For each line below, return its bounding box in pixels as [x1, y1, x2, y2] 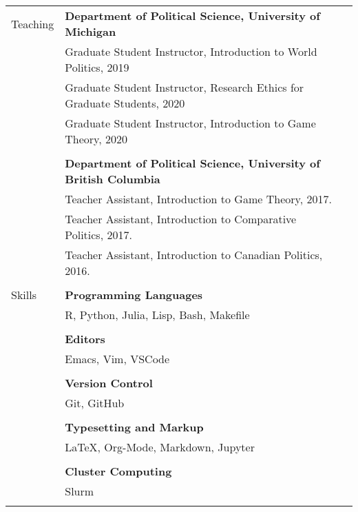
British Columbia [65, 171, 160, 187]
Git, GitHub [65, 395, 125, 411]
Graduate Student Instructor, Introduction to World [65, 43, 317, 59]
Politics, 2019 [65, 59, 129, 75]
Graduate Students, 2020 [65, 95, 185, 111]
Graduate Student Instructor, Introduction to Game [65, 115, 316, 131]
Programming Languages [65, 287, 203, 303]
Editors [65, 331, 105, 347]
